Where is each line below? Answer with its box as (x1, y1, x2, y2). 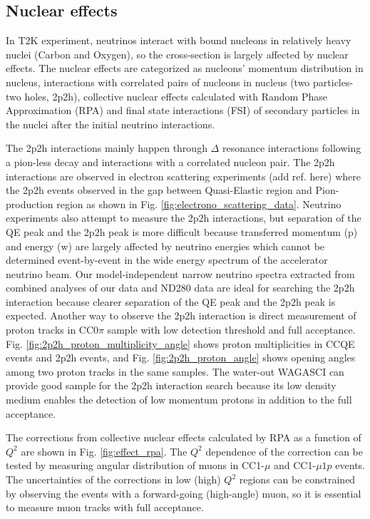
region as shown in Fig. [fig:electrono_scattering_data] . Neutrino (56, 196, 341, 211)
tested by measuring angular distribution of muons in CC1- (6, 458, 264, 473)
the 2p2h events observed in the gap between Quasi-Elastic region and (6, 183, 312, 197)
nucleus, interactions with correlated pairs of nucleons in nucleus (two (6, 74, 310, 89)
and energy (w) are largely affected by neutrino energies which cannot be (6, 238, 325, 253)
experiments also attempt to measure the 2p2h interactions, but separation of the (6, 210, 361, 225)
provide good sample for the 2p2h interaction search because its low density (6, 378, 336, 393)
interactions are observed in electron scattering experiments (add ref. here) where (6, 168, 361, 183)
